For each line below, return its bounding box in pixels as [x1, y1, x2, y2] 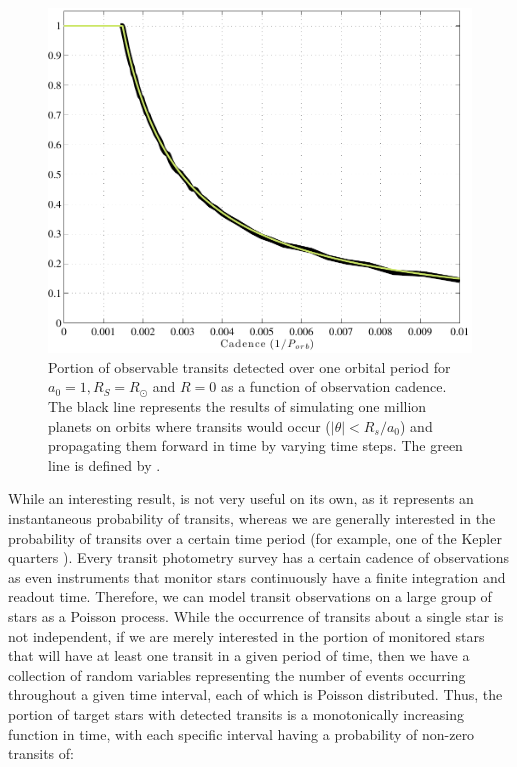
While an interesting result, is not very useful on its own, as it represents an [8, 488, 474, 509]
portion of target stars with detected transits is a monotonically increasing [8, 703, 465, 724]
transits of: [8, 743, 74, 764]
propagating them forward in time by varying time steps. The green [48, 435, 463, 456]
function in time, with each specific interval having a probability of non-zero [8, 723, 475, 744]
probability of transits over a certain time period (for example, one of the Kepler [8, 527, 502, 548]
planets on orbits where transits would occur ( [48, 415, 331, 436]
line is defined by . [48, 454, 161, 475]
